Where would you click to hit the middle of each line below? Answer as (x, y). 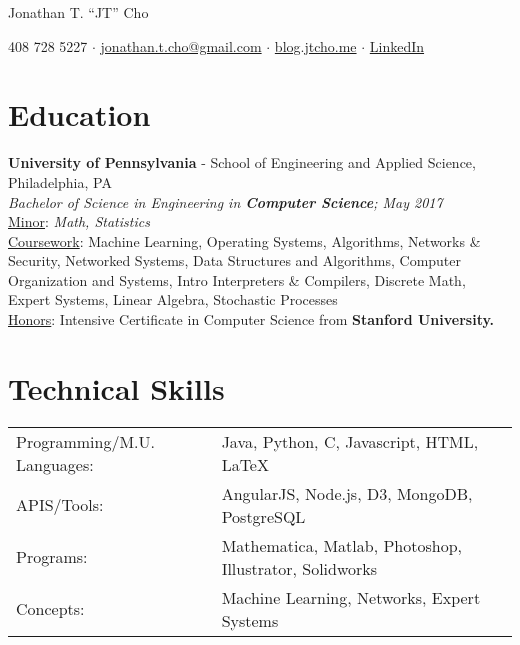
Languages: (55, 464)
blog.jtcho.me (315, 45)
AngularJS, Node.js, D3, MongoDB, (347, 493)
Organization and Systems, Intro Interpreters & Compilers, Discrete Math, (237, 279)
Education (79, 114)
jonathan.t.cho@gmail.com (181, 45)
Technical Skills (116, 387)
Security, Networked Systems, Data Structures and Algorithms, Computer (235, 260)
